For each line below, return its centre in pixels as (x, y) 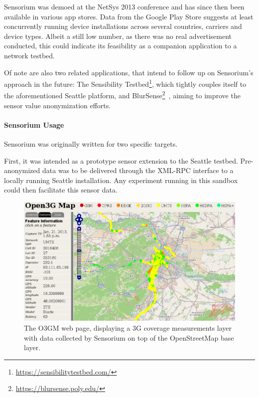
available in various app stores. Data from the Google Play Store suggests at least (129, 16)
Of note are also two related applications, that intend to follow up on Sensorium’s (129, 72)
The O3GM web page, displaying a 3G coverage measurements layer (128, 327)
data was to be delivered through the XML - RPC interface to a (138, 170)
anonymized (22, 170)
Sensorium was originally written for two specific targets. (91, 144)
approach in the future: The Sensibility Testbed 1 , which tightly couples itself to (125, 83)
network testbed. (30, 55)
